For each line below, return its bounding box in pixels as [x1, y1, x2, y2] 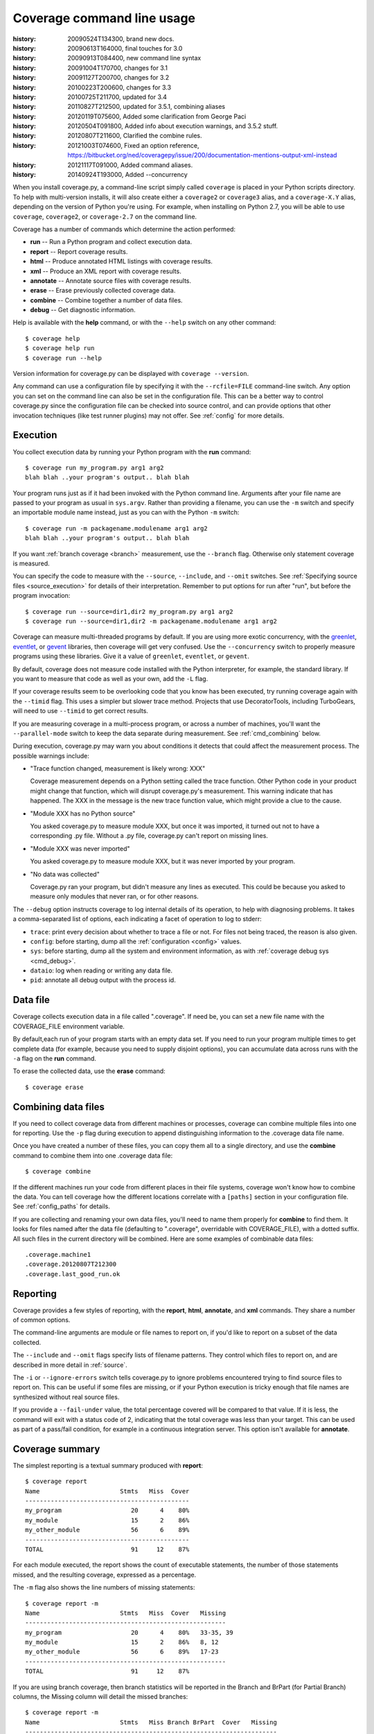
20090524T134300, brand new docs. [67, 35, 175, 43]
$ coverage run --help [25, 354, 103, 362]
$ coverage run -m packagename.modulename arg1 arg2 [25, 524, 208, 532]
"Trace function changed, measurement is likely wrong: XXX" [30, 764, 206, 773]
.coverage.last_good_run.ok [25, 1270, 121, 1278]
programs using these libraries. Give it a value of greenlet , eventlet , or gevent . [12, 652, 249, 660]
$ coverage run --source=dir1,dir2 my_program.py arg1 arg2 [25, 608, 233, 615]
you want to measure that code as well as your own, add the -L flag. [12, 674, 208, 683]
